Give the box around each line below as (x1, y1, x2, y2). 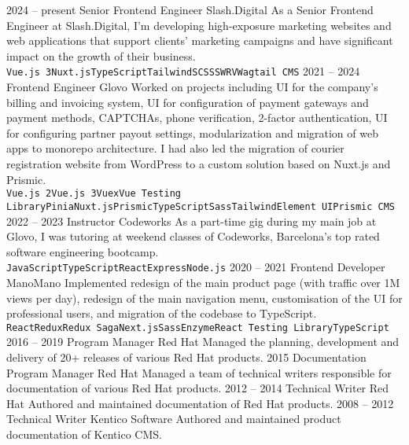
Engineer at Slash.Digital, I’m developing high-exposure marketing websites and (6, 17, 392, 33)
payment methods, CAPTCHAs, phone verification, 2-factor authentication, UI (6, 109, 388, 126)
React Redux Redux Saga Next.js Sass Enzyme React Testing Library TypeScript (6, 322, 389, 333)
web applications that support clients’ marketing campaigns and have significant (6, 32, 393, 49)
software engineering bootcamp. (6, 243, 159, 259)
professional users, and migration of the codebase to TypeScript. (6, 305, 317, 322)
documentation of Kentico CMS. (6, 425, 162, 442)
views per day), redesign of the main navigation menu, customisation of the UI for (6, 289, 403, 306)
